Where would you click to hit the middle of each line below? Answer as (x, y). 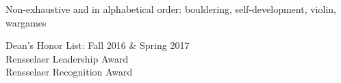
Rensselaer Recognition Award (69, 72)
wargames (26, 22)
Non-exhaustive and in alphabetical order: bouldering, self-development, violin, (171, 9)
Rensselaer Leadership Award (67, 58)
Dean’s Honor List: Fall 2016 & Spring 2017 (98, 45)
